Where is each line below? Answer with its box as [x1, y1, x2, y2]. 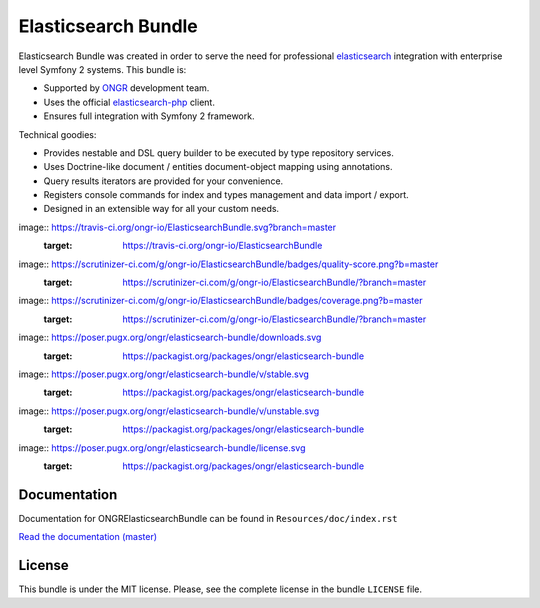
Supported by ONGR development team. [43, 82, 210, 94]
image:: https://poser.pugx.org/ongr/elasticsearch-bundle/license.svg [18, 441, 306, 454]
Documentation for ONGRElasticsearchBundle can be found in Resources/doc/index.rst [18, 512, 398, 524]
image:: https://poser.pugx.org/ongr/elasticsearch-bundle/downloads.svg [18, 331, 322, 344]
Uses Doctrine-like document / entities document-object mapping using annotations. [43, 161, 393, 173]
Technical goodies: [18, 128, 97, 140]
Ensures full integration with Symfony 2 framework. [43, 110, 255, 122]
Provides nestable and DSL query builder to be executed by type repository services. [43, 146, 394, 159]
